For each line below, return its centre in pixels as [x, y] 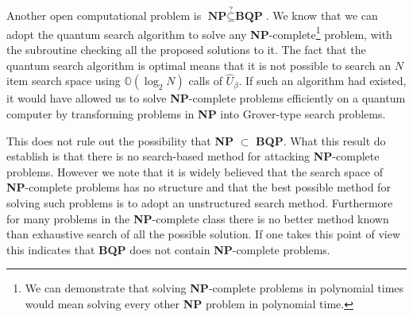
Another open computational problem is [104, 15]
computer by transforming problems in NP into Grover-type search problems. [196, 114]
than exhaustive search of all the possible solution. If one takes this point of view [204, 234]
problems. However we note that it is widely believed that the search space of [195, 171]
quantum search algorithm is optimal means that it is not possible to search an [199, 65]
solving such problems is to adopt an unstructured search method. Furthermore [200, 203]
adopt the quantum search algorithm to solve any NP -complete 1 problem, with [199, 33]
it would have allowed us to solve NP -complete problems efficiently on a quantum [206, 98]
